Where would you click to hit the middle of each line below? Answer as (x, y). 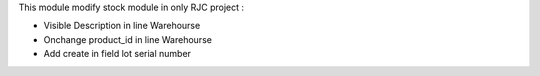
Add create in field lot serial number (117, 54)
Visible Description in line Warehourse (122, 26)
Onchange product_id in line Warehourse (127, 39)
